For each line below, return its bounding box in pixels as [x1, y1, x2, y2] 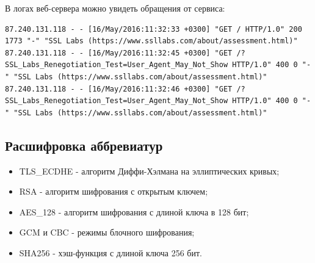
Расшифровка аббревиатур [5, 135, 163, 154]
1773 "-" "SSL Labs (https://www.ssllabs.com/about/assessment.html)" [5, 37, 298, 46]
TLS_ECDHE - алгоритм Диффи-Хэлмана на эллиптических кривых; [19, 164, 280, 177]
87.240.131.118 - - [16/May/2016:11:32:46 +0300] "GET [5, 84, 233, 93]
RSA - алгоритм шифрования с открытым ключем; [19, 185, 208, 198]
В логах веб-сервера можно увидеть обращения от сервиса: [5, 2, 225, 14]
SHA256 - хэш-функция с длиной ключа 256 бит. [19, 246, 202, 259]
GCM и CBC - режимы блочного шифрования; [19, 226, 195, 239]
